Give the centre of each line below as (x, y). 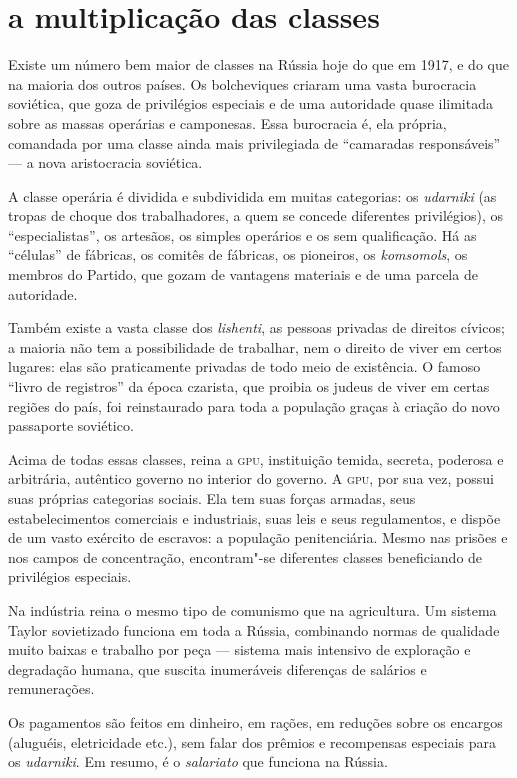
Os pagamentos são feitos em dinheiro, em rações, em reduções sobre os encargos (255, 721)
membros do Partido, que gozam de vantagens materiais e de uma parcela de (243, 274)
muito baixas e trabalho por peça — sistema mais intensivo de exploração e (239, 649)
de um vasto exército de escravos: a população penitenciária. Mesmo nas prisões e (258, 537)
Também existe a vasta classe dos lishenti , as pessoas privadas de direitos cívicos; (256, 327)
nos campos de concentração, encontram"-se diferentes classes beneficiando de (245, 556)
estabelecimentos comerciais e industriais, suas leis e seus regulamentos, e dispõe (254, 517)
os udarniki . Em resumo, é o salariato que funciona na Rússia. (198, 761)
